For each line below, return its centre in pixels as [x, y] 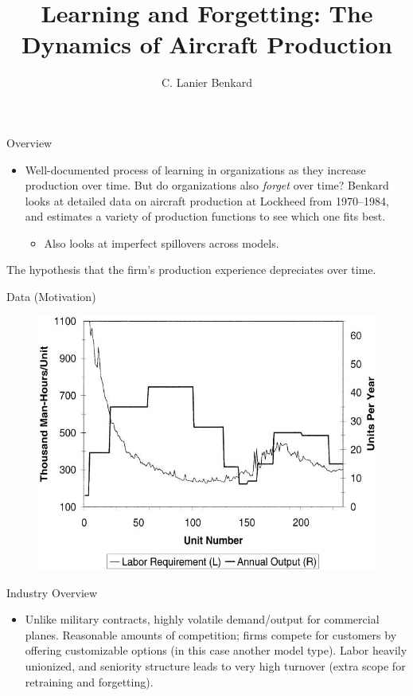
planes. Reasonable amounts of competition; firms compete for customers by [211, 634]
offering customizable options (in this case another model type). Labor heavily [216, 650]
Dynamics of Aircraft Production [207, 44]
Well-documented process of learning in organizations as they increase [195, 169]
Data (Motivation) [51, 297]
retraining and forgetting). [89, 681]
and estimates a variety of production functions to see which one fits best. [205, 216]
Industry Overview [52, 592]
